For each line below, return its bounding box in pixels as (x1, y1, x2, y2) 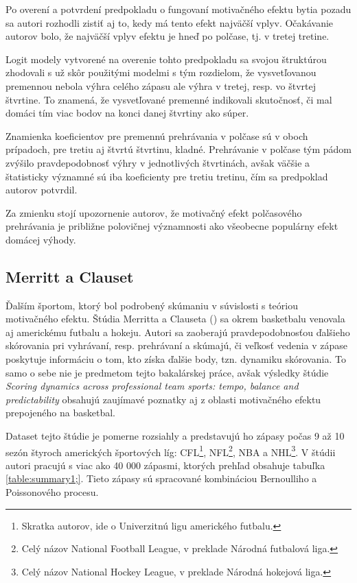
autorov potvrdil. (5, 182, 78, 197)
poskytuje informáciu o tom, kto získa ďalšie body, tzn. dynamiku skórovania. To (5, 352, 346, 366)
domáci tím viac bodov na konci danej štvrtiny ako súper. (5, 106, 249, 120)
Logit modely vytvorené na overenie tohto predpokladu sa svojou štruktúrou (5, 51, 327, 66)
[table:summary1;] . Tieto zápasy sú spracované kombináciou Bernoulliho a (5, 471, 317, 486)
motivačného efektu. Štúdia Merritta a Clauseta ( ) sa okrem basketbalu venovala (5, 311, 345, 326)
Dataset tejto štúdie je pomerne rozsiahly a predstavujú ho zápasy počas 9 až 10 (5, 429, 345, 443)
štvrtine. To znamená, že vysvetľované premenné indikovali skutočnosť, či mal (5, 92, 332, 106)
